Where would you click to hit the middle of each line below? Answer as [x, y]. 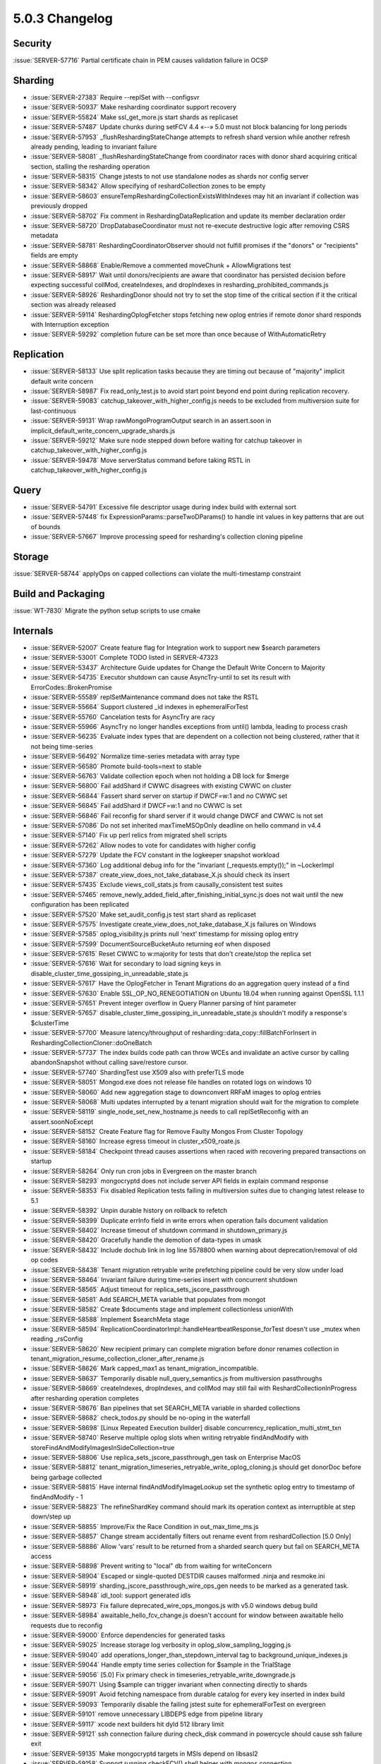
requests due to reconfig [67, 1625]
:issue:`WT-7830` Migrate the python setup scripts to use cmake [107, 611]
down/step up [51, 1516]
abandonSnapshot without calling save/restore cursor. [109, 1063]
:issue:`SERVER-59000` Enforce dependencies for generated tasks [128, 1635]
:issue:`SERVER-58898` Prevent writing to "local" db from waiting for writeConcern [151, 1566]
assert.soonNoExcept [62, 1121]
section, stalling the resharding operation [90, 167]
